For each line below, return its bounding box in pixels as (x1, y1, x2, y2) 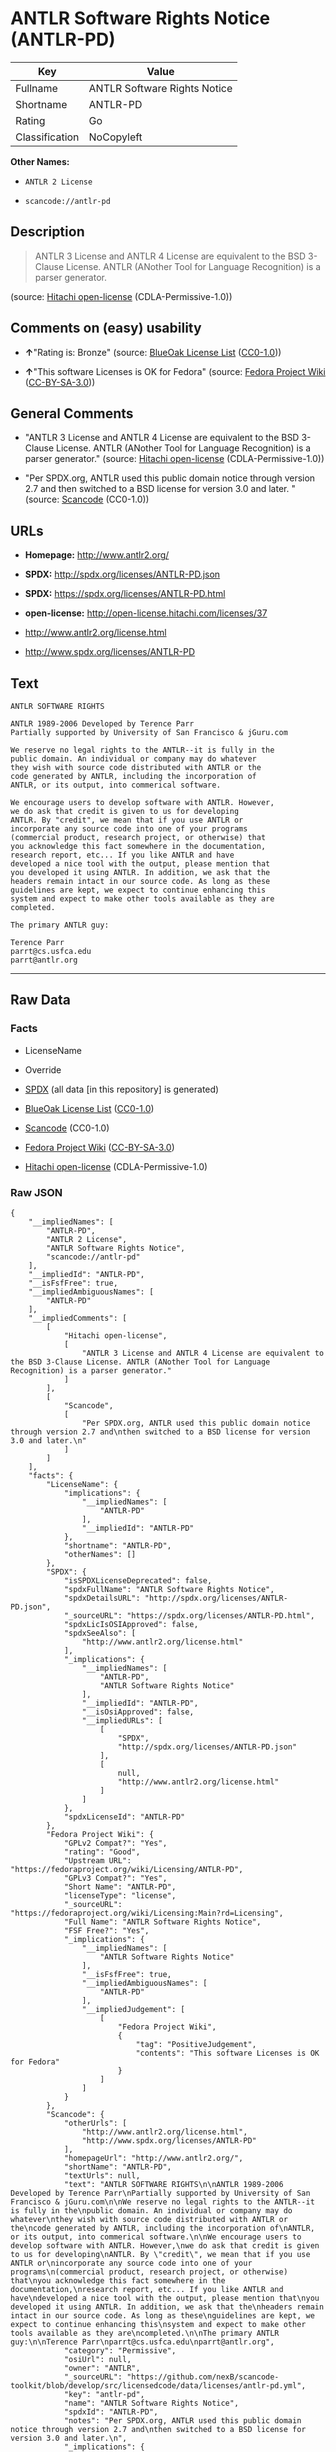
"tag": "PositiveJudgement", (135, 2039, 257, 2049)
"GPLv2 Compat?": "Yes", (63, 1838, 168, 1848)
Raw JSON (10, 1185, 63, 1199)
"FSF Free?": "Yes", (63, 1925, 150, 1936)
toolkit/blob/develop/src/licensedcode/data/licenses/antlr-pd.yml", (10, 2380, 307, 2391)
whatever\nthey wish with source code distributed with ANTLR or (10, 2214, 288, 2224)
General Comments (10, 405, 134, 422)
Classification (15, 130, 80, 144)
